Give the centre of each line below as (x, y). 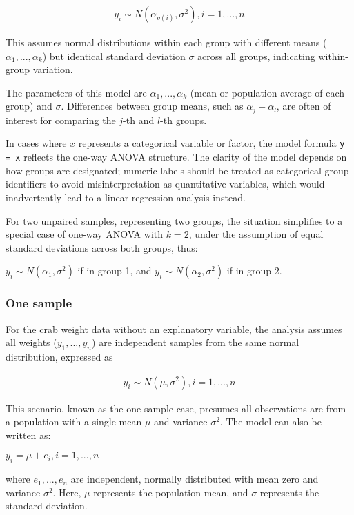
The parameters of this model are (76, 92)
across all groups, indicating (256, 55)
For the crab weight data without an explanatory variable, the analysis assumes (174, 329)
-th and (139, 120)
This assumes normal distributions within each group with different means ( (166, 42)
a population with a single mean (74, 422)
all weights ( (31, 342)
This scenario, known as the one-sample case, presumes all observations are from (176, 408)
